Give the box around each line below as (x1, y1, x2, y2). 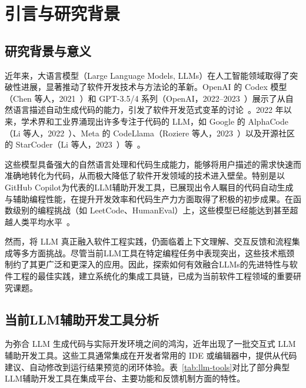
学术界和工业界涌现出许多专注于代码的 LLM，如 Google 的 (21, 115, 245, 127)
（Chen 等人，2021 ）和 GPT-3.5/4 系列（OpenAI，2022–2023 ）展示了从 (5, 92, 285, 104)
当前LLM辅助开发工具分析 (5, 310, 159, 328)
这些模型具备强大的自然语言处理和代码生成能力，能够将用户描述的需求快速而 (5, 158, 301, 170)
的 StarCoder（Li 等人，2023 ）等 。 (5, 138, 145, 150)
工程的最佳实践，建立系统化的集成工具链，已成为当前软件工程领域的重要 (12, 270, 293, 282)
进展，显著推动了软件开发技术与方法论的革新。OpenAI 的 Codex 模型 (21, 81, 287, 93)
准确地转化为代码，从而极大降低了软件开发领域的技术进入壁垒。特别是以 (5, 169, 285, 182)
